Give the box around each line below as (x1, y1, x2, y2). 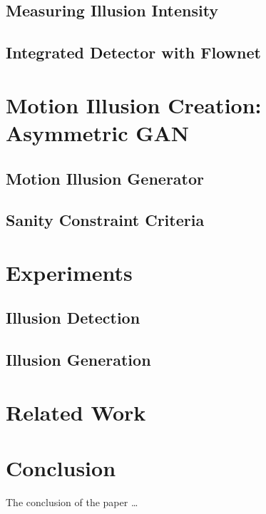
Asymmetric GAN (6, 118, 190, 147)
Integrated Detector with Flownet (6, 41, 261, 63)
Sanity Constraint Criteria (6, 209, 205, 231)
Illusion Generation (6, 349, 151, 371)
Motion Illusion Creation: (6, 90, 262, 119)
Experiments (6, 257, 133, 287)
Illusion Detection (6, 307, 140, 329)
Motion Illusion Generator (6, 167, 205, 189)
